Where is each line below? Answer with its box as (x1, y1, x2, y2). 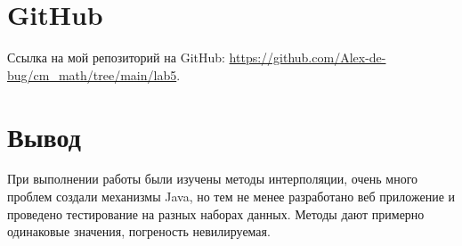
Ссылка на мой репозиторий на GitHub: (7, 48, 225, 67)
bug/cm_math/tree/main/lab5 (7, 65, 177, 84)
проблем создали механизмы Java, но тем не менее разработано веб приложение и (7, 187, 455, 206)
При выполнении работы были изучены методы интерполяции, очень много (7, 169, 418, 188)
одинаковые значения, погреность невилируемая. (7, 222, 271, 241)
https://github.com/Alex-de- (229, 48, 386, 67)
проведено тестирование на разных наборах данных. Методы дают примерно (7, 204, 425, 223)
